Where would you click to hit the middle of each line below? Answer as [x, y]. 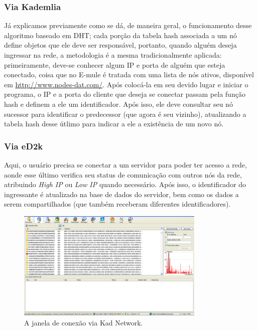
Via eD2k [24, 146]
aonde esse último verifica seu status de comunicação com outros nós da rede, [123, 174]
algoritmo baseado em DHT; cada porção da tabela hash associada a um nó [120, 35]
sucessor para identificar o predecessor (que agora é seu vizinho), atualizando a [125, 114]
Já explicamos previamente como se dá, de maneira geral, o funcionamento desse [128, 25]
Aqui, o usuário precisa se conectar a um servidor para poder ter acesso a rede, [125, 164]
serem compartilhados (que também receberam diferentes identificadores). [117, 204]
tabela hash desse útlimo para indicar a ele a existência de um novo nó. [114, 124]
